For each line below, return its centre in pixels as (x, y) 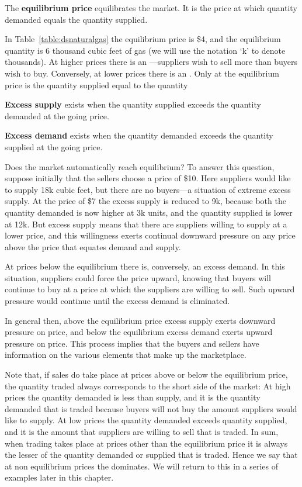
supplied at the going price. (54, 146)
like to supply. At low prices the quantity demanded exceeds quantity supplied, (146, 420)
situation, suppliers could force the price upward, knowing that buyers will (138, 277)
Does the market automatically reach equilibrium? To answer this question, (140, 166)
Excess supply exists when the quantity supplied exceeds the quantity (133, 104)
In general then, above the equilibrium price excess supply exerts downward (140, 320)
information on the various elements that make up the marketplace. (126, 355)
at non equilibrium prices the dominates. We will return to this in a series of (142, 466)
